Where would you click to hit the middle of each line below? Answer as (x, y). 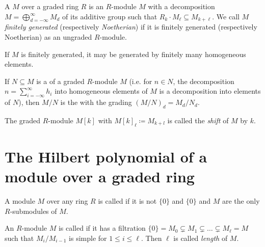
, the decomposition (204, 81)
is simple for (88, 238)
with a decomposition (181, 6)
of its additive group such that (110, 16)
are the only (241, 201)
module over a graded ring (100, 176)
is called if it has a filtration (102, 228)
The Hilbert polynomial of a (106, 156)
